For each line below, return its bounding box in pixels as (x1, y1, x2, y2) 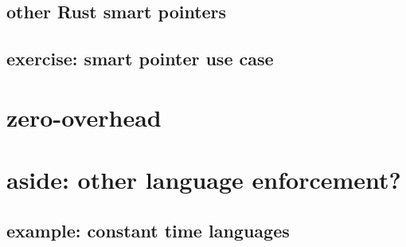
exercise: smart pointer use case (6, 46, 274, 71)
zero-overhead (6, 100, 162, 133)
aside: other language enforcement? (6, 163, 401, 196)
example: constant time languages (6, 218, 290, 242)
